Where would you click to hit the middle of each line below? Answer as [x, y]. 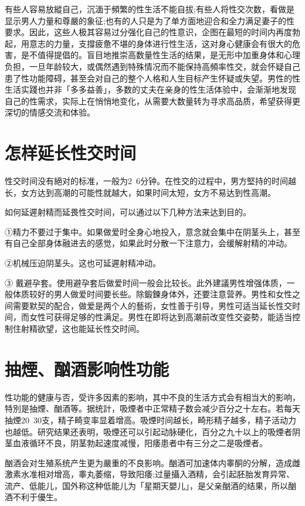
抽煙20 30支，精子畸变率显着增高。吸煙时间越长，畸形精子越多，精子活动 [146, 420]
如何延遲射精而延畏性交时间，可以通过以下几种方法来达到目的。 [128, 212]
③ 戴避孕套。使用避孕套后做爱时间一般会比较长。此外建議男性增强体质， [146, 282]
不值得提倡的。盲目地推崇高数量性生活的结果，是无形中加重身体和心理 [165, 55]
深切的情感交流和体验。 [50, 112]
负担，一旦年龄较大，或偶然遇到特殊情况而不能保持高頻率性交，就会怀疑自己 [152, 66]
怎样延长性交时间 [71, 153]
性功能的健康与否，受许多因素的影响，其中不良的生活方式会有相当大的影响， [152, 397]
